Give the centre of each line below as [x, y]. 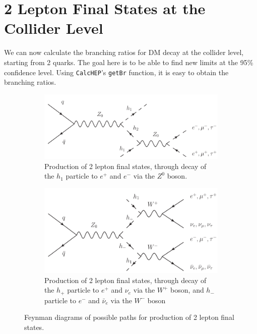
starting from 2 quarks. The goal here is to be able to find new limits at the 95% [129, 62]
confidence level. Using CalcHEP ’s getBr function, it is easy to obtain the [116, 72]
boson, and [187, 290]
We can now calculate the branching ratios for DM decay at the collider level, [124, 52]
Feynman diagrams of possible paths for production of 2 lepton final [129, 317]
